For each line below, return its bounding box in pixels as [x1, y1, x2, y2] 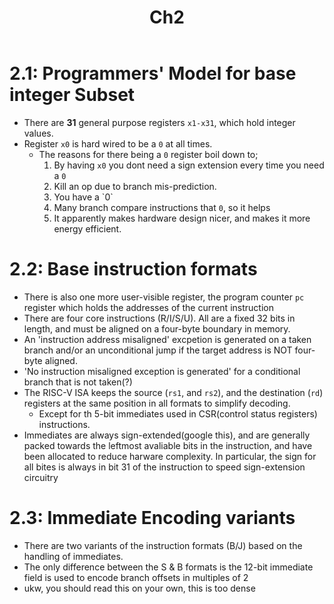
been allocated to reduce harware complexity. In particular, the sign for [23, 450, 317, 462]
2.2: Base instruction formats [9, 258, 258, 281]
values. [23, 127, 54, 139]
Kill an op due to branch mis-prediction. [53, 180, 217, 192]
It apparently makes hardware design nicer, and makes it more [53, 212, 311, 224]
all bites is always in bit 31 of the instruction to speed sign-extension [23, 461, 306, 473]
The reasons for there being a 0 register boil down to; [38, 148, 259, 160]
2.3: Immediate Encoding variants [9, 507, 296, 530]
